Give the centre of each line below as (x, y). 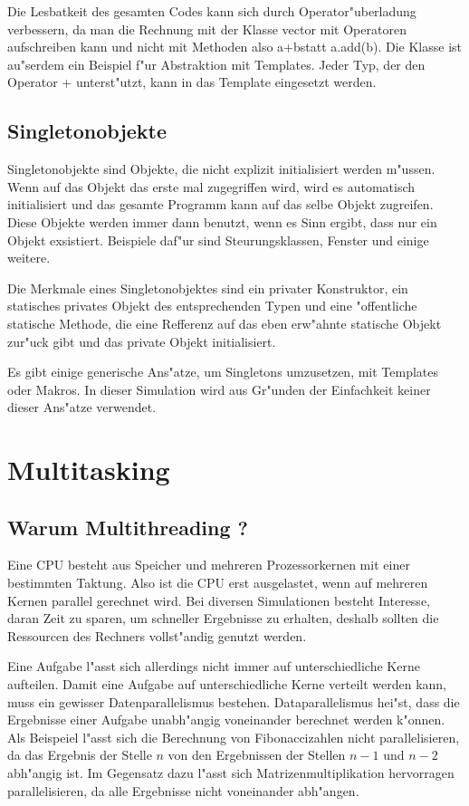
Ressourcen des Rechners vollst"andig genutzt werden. (157, 635)
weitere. (29, 258)
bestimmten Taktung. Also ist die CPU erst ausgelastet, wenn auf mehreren (218, 583)
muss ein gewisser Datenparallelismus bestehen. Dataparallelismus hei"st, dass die (234, 701)
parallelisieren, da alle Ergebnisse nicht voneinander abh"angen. (183, 790)
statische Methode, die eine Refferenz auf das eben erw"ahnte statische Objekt (225, 323)
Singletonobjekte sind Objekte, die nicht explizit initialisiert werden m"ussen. (221, 169)
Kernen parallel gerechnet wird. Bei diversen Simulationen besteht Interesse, (219, 600)
